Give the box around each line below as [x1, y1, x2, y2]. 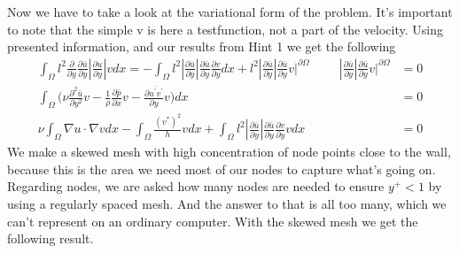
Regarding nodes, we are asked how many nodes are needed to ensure [7, 177, 385, 195]
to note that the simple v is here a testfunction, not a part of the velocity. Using [7, 19, 443, 38]
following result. [7, 229, 94, 248]
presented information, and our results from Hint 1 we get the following [7, 37, 396, 56]
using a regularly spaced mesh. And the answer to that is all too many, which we [7, 194, 447, 212]
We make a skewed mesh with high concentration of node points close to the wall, [7, 142, 451, 161]
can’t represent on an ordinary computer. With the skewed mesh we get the [7, 211, 418, 230]
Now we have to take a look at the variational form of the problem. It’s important [7, 3, 453, 20]
